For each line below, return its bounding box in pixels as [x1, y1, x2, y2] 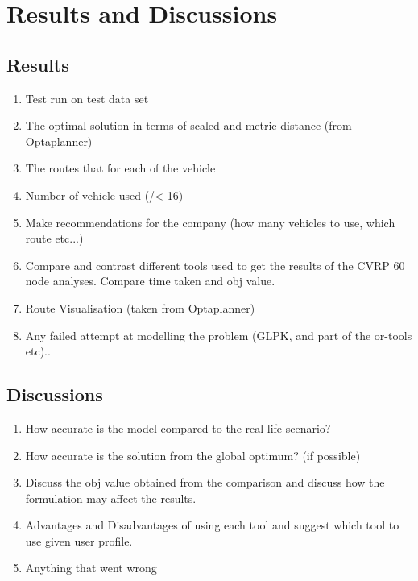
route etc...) [25, 230, 84, 247]
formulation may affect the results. [25, 489, 197, 506]
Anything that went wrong [25, 559, 157, 576]
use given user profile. [25, 532, 133, 549]
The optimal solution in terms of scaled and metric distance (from [25, 117, 352, 134]
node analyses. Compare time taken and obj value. [25, 272, 275, 289]
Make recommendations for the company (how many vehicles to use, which [25, 214, 395, 230]
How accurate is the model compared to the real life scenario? [25, 419, 331, 436]
